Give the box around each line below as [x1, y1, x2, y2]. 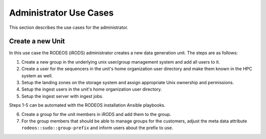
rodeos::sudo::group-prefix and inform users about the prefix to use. [21, 125, 173, 131]
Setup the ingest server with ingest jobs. [21, 93, 103, 99]
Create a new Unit [9, 37, 65, 46]
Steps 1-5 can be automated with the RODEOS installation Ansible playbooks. [9, 102, 166, 108]
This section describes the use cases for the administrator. [9, 24, 129, 30]
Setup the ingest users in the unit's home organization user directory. [21, 86, 162, 93]
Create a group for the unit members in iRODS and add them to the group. [21, 111, 171, 117]
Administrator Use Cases [9, 7, 114, 18]
